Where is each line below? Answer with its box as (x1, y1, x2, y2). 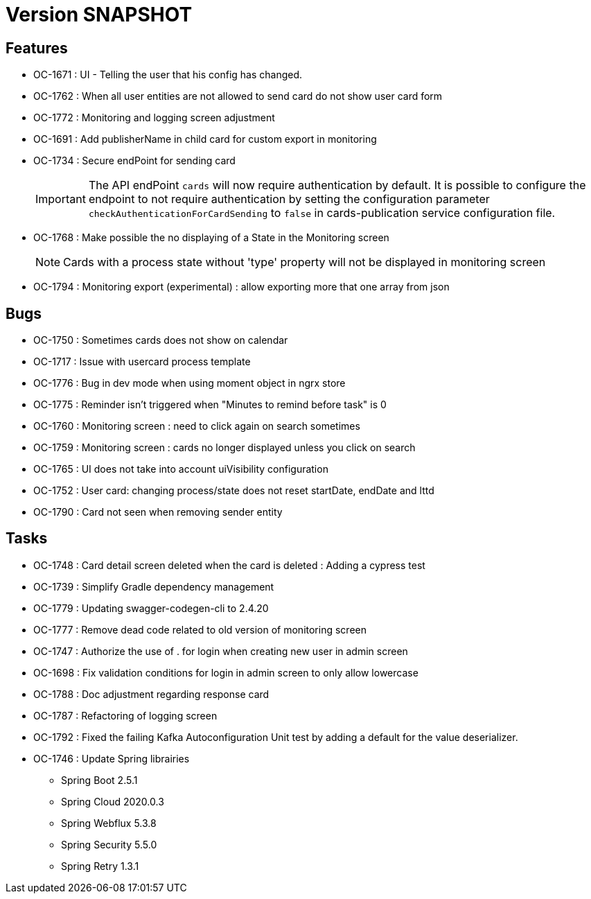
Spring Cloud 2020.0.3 (61, 795, 164, 808)
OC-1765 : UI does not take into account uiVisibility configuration (33, 463, 328, 475)
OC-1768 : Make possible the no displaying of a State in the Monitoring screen (33, 232, 389, 244)
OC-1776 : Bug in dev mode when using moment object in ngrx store (33, 377, 346, 390)
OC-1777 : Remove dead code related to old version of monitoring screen (33, 623, 367, 636)
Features (6, 39, 68, 57)
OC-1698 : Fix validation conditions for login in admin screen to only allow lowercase (33, 666, 418, 679)
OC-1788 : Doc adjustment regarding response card (33, 688, 270, 700)
